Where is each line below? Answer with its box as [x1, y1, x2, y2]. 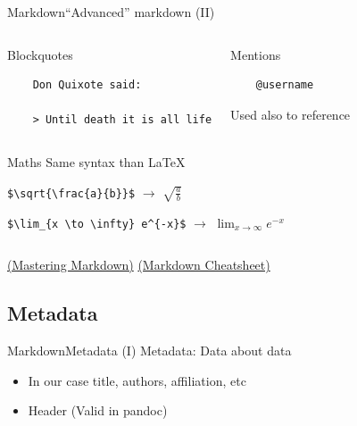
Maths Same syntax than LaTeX [7, 152, 186, 171]
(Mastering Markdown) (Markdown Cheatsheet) [7, 255, 270, 274]
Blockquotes [7, 45, 73, 63]
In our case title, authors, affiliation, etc [28, 371, 246, 389]
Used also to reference [230, 104, 351, 123]
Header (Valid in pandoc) [28, 401, 168, 420]
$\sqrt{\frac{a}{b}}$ [7, 187, 136, 200]
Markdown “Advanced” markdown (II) [7, 3, 215, 21]
